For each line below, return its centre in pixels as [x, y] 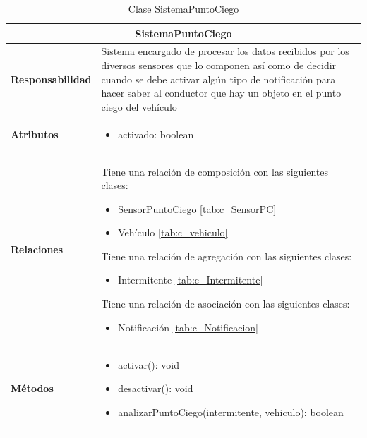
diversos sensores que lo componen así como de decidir [219, 65]
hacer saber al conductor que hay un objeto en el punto [221, 93]
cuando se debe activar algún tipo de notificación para [218, 79]
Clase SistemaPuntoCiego [183, 8]
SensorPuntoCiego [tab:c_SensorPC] [197, 208]
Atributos [35, 134]
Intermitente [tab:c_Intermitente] [191, 280]
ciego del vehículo [139, 106]
